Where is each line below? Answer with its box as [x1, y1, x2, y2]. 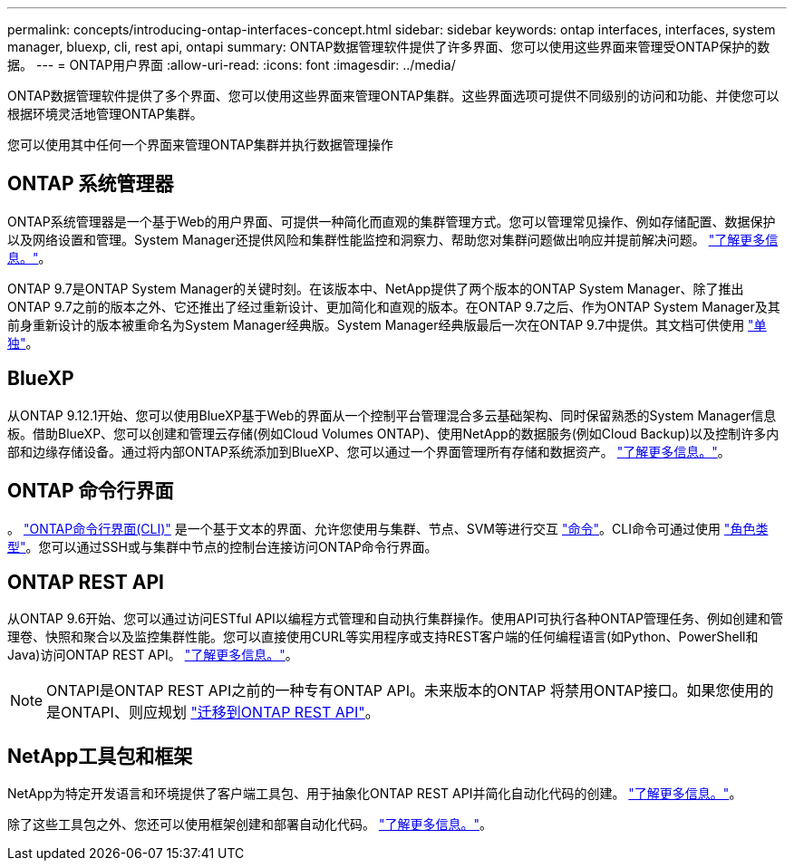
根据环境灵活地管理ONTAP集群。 [7, 106, 203, 121]
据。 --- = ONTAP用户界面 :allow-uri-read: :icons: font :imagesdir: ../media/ [7, 57, 456, 72]
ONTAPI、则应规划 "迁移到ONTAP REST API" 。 [61, 703, 380, 722]
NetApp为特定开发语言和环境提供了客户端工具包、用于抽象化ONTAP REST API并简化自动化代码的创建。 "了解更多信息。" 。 [7, 786, 742, 802]
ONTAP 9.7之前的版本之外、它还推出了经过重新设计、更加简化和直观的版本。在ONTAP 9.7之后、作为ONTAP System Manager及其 [7, 298, 780, 314]
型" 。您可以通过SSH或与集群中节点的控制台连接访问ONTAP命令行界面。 [7, 538, 438, 555]
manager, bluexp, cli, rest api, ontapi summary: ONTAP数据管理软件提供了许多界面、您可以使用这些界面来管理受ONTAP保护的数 [7, 39, 770, 54]
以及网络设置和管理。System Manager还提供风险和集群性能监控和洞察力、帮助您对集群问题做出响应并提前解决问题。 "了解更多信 [7, 231, 779, 247]
